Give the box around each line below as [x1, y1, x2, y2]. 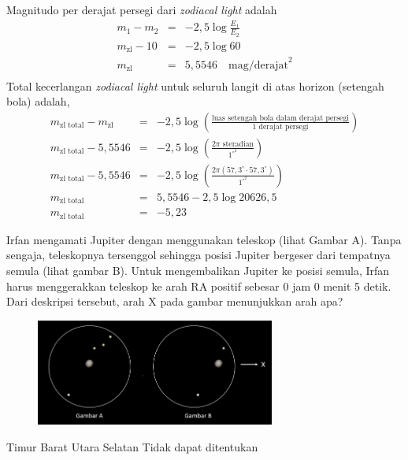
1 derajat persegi [252, 123, 309, 132]
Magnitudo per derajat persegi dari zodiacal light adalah [6, 2, 277, 17]
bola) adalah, [6, 93, 70, 109]
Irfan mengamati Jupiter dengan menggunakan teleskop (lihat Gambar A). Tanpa [6, 231, 402, 247]
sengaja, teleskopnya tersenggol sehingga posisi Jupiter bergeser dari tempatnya [6, 247, 391, 263]
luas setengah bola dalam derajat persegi [211, 113, 350, 122]
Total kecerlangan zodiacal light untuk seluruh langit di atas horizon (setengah [6, 77, 384, 94]
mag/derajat [228, 59, 288, 71]
